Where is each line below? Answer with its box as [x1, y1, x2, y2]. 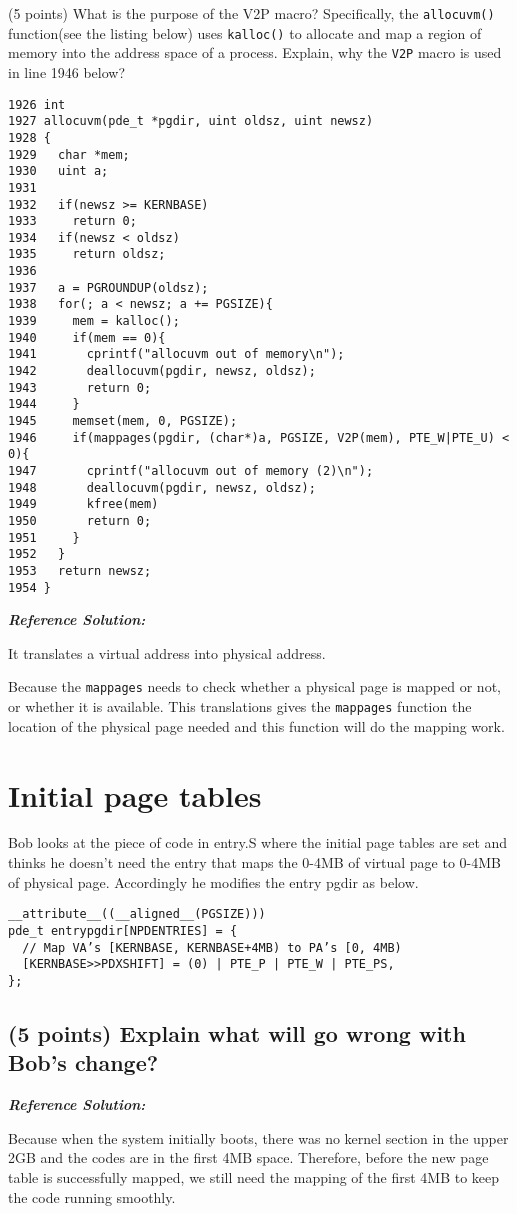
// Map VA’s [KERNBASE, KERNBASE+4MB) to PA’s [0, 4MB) [22, 940, 402, 955]
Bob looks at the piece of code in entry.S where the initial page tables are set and [8, 832, 508, 853]
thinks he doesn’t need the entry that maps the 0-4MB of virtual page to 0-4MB [8, 852, 502, 873]
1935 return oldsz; [8, 247, 166, 262]
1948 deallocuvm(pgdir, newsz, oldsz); [8, 480, 316, 495]
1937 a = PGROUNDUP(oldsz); [8, 280, 209, 295]
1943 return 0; [8, 380, 152, 395]
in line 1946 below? [8, 61, 126, 82]
